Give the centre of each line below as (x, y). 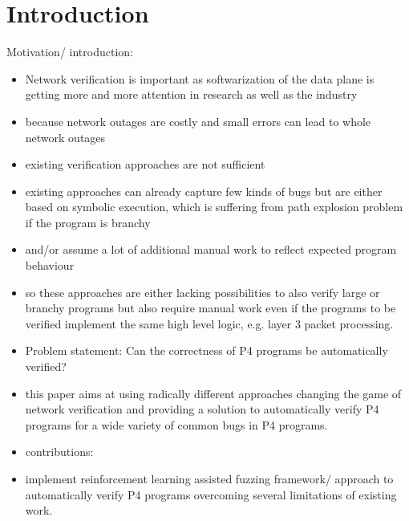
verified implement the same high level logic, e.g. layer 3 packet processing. (209, 323)
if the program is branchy (88, 222)
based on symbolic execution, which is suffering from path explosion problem (214, 207)
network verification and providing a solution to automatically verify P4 (202, 409)
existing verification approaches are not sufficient (145, 164)
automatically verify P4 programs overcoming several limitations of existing (211, 494)
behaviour (50, 265)
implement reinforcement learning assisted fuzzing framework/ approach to (209, 478)
